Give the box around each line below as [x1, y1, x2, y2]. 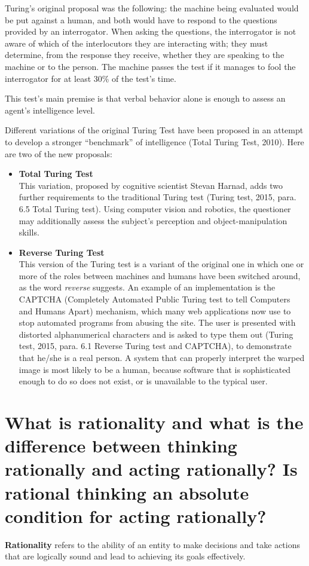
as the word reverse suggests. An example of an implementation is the [19, 281, 276, 293]
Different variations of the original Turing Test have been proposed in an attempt [5, 124, 304, 136]
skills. [19, 226, 39, 238]
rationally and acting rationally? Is [5, 457, 298, 481]
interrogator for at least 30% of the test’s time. [5, 72, 176, 84]
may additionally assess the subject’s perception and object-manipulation [19, 214, 287, 227]
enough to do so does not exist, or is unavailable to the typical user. [19, 375, 268, 387]
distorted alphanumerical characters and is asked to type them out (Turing [19, 328, 293, 340]
